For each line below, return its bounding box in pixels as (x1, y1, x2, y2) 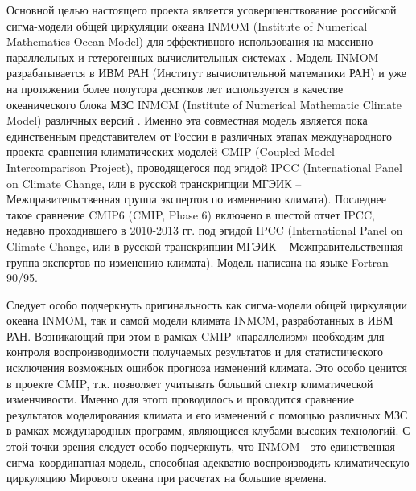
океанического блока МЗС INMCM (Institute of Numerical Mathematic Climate (6, 96, 402, 113)
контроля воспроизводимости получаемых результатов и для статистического (6, 343, 384, 360)
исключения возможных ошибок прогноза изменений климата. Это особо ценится (6, 359, 407, 376)
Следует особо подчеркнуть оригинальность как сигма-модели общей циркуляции (6, 296, 407, 313)
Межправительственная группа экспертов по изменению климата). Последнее (6, 190, 386, 207)
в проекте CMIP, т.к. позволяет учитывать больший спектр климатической (6, 374, 373, 391)
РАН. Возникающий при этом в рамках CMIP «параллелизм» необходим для (6, 327, 385, 344)
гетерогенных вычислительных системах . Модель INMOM (88, 48, 379, 65)
